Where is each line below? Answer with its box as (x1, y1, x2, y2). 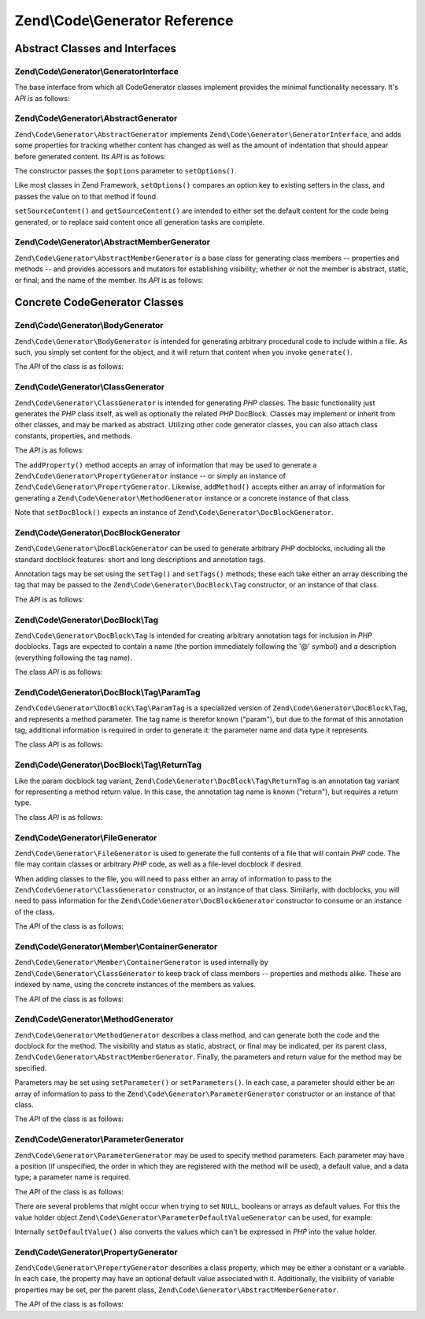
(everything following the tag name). (14, 653, 133, 662)
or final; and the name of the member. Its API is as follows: (14, 275, 204, 285)
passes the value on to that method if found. (14, 192, 158, 201)
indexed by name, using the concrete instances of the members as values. (14, 980, 256, 989)
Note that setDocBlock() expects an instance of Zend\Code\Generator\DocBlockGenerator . (14, 508, 334, 517)
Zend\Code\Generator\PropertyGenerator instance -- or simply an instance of (14, 471, 286, 480)
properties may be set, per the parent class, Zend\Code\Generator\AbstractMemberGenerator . (14, 1285, 339, 1295)
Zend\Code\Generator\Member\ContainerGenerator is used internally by (14, 958, 269, 967)
